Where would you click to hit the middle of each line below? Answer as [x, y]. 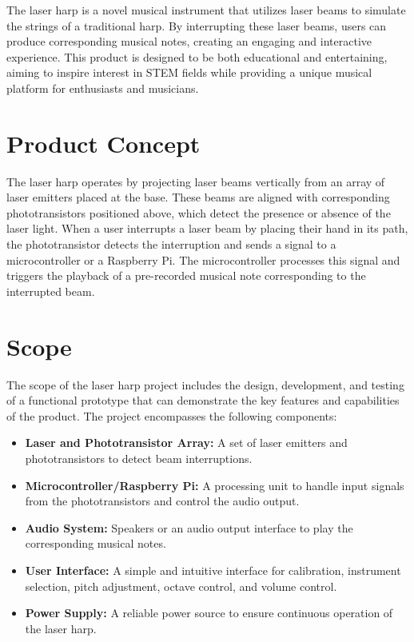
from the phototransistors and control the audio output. [162, 501]
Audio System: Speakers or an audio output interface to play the [189, 527]
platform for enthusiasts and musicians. [103, 88]
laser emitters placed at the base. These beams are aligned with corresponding [198, 197]
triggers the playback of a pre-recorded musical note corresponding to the [186, 275]
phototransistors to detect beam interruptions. [139, 458]
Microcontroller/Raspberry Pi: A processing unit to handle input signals [215, 485]
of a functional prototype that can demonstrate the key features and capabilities [203, 400]
